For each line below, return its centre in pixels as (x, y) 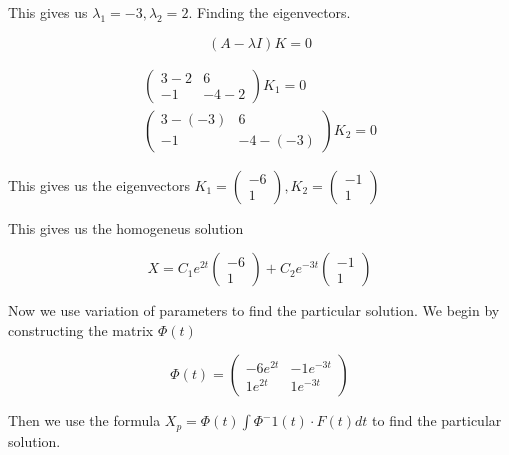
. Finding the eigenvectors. (269, 12)
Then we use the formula (84, 420)
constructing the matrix (81, 329)
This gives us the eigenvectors (99, 184)
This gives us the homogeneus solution (126, 227)
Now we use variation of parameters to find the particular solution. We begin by (254, 310)
